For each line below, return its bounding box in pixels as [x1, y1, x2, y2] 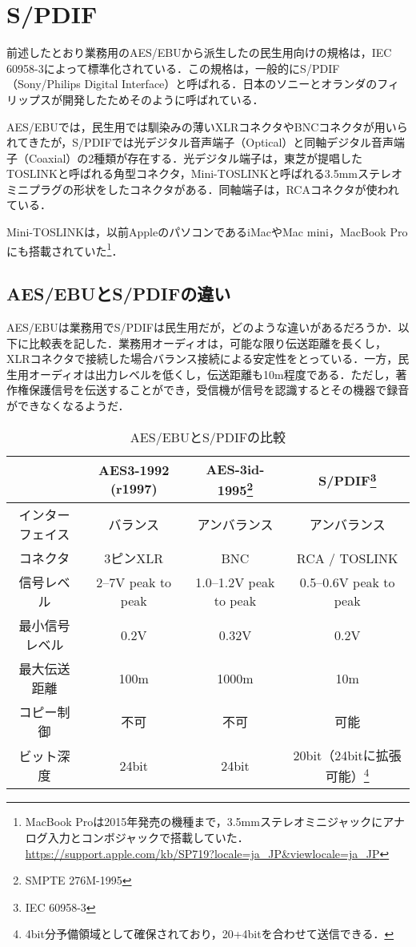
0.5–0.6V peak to [299, 573, 395, 591]
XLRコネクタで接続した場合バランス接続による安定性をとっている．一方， [6, 350, 398, 367]
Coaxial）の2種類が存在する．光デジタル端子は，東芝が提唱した [28, 149, 363, 166]
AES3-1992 [98, 461, 170, 480]
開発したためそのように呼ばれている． [62, 91, 264, 107]
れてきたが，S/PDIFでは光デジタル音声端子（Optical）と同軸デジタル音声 [6, 134, 394, 151]
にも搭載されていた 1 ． [6, 240, 123, 259]
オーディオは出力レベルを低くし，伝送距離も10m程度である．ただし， [28, 365, 396, 382]
